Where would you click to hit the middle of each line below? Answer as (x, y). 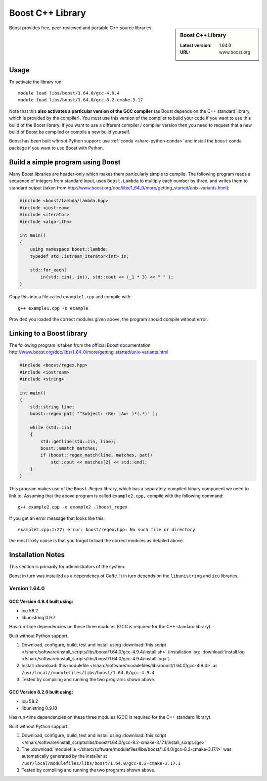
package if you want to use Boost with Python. (57, 148)
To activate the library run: (36, 82)
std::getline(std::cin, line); (78, 441)
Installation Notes (37, 555)
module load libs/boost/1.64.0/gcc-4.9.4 (69, 93)
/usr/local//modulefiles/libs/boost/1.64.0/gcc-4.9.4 (88, 672)
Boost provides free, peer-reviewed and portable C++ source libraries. (81, 28)
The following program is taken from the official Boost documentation (80, 345)
